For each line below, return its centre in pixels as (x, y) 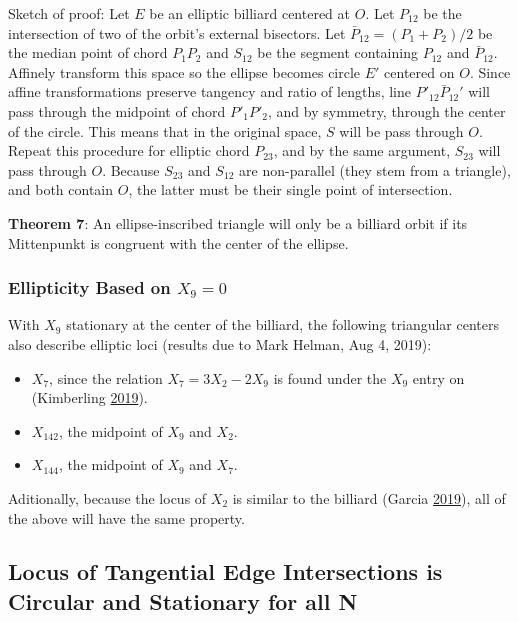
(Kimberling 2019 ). (89, 397)
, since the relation (106, 377)
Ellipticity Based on (89, 287)
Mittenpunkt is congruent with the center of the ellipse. (178, 242)
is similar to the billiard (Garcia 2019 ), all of (369, 497)
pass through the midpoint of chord (117, 110)
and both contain (61, 189)
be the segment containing (337, 52)
